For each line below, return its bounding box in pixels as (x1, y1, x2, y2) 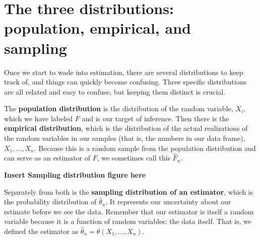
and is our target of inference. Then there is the (82, 113, 229, 123)
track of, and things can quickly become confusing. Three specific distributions (4, 76, 247, 87)
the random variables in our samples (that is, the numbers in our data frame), (4, 133, 245, 143)
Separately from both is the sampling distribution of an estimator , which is (4, 186, 253, 197)
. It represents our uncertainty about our (105, 196, 231, 207)
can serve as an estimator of (4, 152, 90, 163)
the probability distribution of (4, 196, 97, 207)
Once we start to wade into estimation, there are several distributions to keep (4, 66, 243, 77)
